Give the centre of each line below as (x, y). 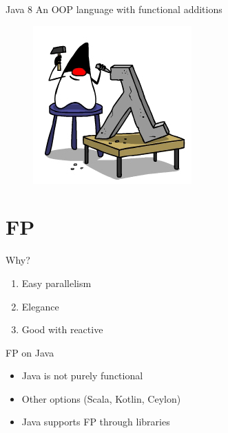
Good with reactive (62, 329)
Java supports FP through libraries (96, 422)
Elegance (40, 306)
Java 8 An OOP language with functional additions (114, 9)
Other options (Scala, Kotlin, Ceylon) (101, 398)
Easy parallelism (56, 283)
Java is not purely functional (82, 376)
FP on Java (30, 352)
